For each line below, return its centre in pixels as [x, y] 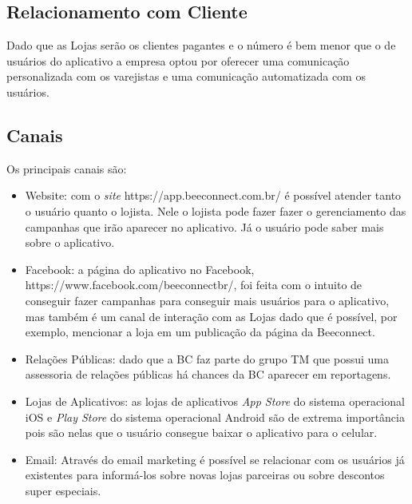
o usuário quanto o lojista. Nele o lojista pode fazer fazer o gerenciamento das [216, 210]
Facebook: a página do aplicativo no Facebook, [140, 269]
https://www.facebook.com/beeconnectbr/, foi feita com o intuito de [194, 285]
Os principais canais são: [67, 168]
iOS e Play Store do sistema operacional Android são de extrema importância [215, 417]
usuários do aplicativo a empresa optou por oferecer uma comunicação [178, 60]
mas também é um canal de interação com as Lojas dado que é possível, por [211, 316]
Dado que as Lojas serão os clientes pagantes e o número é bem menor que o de [201, 45]
